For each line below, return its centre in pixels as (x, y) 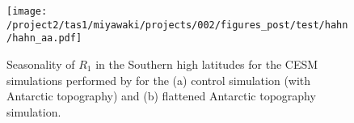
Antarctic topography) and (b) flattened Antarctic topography (161, 96)
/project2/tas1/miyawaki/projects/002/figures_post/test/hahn (177, 25)
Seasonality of (41, 64)
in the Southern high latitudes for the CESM (207, 64)
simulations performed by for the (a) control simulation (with (159, 80)
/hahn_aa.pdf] (44, 38)
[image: (27, 11)
